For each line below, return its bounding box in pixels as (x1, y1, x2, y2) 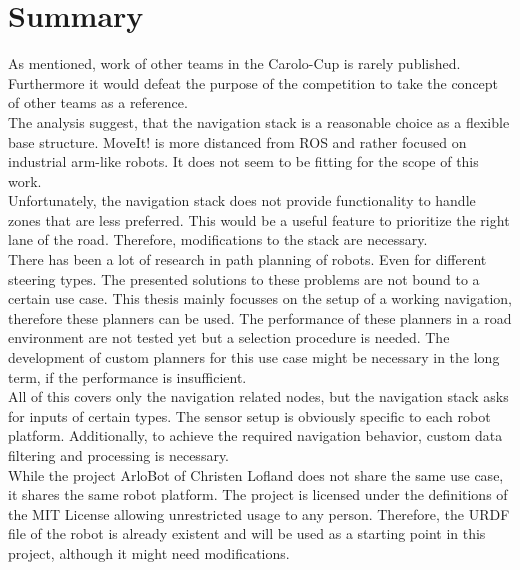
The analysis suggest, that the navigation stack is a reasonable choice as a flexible (8, 111, 510, 132)
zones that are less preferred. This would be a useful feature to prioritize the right (8, 209, 510, 230)
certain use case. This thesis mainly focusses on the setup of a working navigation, (8, 288, 512, 309)
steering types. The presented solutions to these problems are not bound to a (8, 268, 480, 289)
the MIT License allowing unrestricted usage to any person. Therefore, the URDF (8, 503, 510, 524)
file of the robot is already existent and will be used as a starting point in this (8, 523, 486, 544)
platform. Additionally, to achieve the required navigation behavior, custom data (8, 425, 503, 446)
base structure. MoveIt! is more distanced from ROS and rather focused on (8, 131, 467, 152)
